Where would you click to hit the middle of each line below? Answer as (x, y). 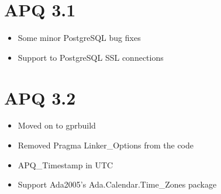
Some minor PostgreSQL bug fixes (79, 38)
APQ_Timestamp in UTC (65, 164)
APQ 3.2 (40, 97)
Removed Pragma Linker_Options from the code (106, 145)
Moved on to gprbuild (57, 125)
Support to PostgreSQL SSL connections (91, 57)
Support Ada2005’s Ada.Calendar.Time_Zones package (117, 184)
